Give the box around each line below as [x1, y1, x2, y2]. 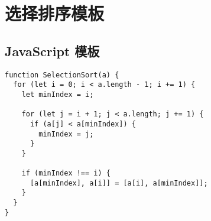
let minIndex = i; [21, 90, 94, 99]
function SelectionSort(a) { [5, 70, 119, 79]
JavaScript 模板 [5, 41, 100, 60]
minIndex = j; [38, 129, 94, 138]
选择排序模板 [5, 1, 105, 25]
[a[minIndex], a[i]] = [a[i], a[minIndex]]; [30, 178, 208, 187]
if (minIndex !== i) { [21, 169, 111, 178]
